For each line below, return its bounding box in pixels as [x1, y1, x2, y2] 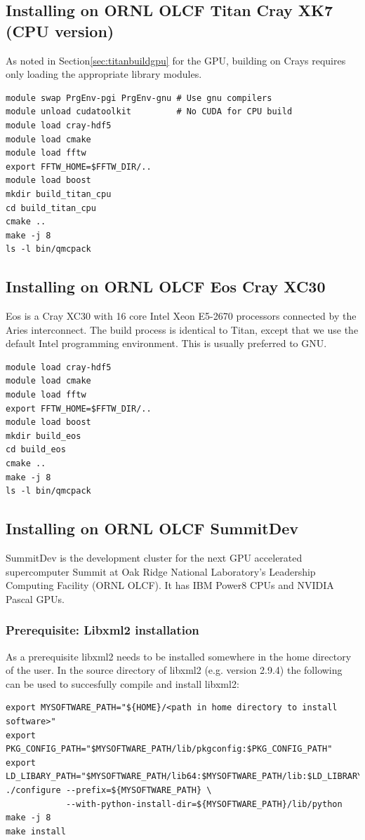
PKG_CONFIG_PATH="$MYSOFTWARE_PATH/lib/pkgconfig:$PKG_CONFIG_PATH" [6, 744, 333, 754]
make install [6, 826, 66, 836]
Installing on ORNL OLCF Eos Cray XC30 [6, 276, 326, 297]
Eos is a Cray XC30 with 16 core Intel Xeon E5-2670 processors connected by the [6, 309, 357, 323]
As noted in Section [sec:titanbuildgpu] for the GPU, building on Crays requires [6, 53, 346, 67]
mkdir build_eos [6, 431, 81, 441]
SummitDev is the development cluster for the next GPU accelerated [6, 550, 303, 565]
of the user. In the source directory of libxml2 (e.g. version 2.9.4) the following [6, 663, 343, 677]
